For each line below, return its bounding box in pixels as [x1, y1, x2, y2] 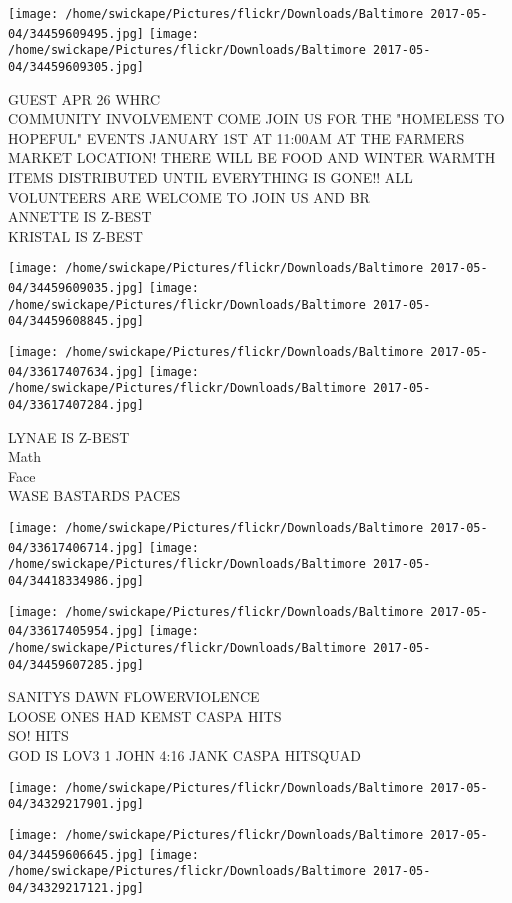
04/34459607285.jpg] [8, 657, 145, 672]
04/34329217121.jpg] [8, 880, 145, 895]
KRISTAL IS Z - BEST [8, 225, 143, 246]
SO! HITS [8, 725, 69, 746]
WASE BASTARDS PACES [8, 485, 181, 506]
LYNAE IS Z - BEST [8, 426, 130, 447]
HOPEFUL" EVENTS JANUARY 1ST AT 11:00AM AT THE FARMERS [8, 127, 465, 148]
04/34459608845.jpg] [8, 314, 145, 329]
